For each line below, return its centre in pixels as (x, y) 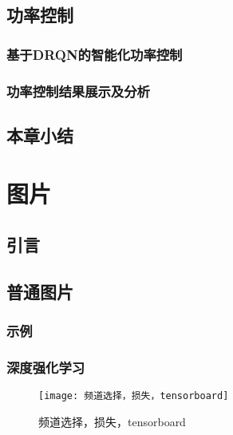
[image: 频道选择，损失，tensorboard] (134, 396)
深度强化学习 (46, 367)
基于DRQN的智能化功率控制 (95, 54)
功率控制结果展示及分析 (78, 91)
